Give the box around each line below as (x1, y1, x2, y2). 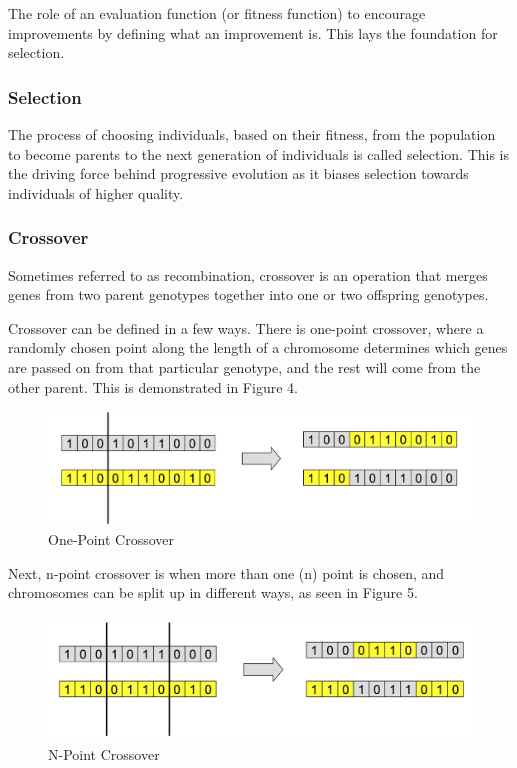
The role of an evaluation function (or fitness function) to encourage (8, 3, 426, 23)
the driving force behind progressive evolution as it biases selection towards (8, 163, 469, 184)
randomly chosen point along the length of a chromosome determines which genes (8, 337, 508, 358)
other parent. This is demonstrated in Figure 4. (8, 376, 298, 397)
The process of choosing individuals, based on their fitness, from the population (8, 124, 496, 144)
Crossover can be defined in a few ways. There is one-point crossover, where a (8, 317, 484, 338)
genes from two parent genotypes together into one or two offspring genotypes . (8, 284, 489, 305)
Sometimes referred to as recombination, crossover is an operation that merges (8, 264, 488, 285)
